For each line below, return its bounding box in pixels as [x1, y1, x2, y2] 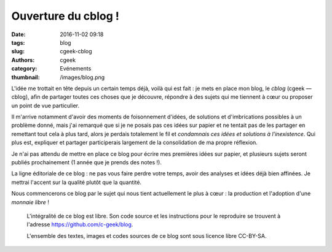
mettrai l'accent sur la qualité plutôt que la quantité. [11, 178, 141, 186]
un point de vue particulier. [11, 102, 80, 109]
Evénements [60, 65, 92, 72]
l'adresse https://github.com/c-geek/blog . [26, 221, 133, 228]
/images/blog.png [60, 74, 105, 81]
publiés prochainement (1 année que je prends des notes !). [11, 159, 162, 166]
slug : [11, 48, 25, 55]
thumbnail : [11, 74, 40, 81]
